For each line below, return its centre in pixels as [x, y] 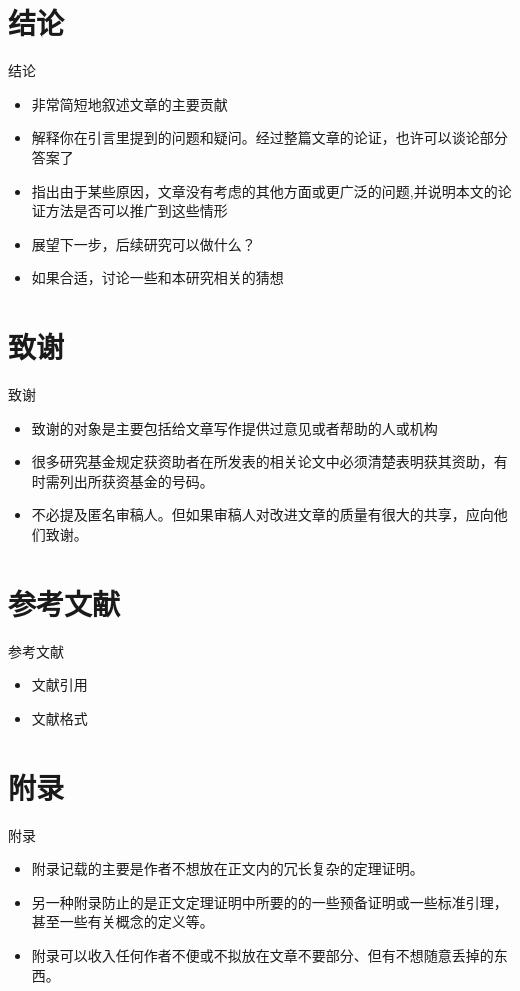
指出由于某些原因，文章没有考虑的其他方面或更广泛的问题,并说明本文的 [264, 190]
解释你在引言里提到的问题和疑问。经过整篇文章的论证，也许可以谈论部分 [269, 137]
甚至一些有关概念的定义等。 [122, 921]
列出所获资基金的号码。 [136, 480]
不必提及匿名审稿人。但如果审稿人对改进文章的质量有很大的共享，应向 [262, 514]
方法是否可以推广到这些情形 [136, 210]
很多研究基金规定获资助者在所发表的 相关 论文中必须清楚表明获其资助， [262, 461]
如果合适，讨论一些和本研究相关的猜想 [157, 277]
